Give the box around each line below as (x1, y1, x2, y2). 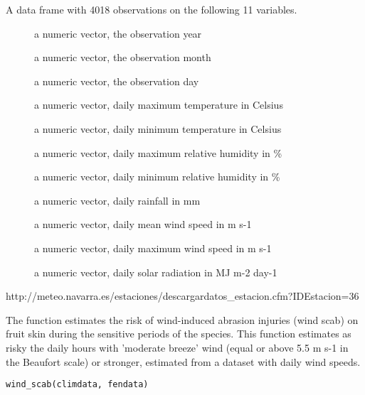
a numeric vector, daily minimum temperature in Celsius (34, 121, 282, 136)
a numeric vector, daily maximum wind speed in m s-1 (34, 240, 272, 255)
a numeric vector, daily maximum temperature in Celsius (34, 97, 283, 112)
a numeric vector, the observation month (34, 50, 211, 65)
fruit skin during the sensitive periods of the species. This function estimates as (6, 326, 351, 341)
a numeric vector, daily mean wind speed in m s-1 (34, 217, 252, 232)
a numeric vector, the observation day (34, 73, 199, 88)
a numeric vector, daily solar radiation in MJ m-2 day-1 (34, 264, 277, 279)
